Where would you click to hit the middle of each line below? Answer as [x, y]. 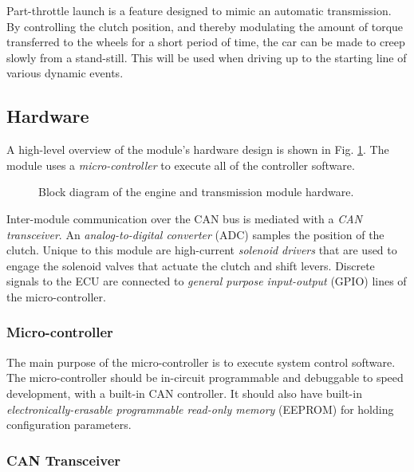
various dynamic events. [65, 73]
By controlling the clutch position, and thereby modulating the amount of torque [205, 26]
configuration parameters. [69, 425]
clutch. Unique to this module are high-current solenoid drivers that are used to [202, 250]
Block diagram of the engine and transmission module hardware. [196, 192]
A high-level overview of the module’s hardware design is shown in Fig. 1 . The [198, 149]
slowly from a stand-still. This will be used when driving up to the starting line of [207, 57]
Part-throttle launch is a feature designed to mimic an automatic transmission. [199, 10]
